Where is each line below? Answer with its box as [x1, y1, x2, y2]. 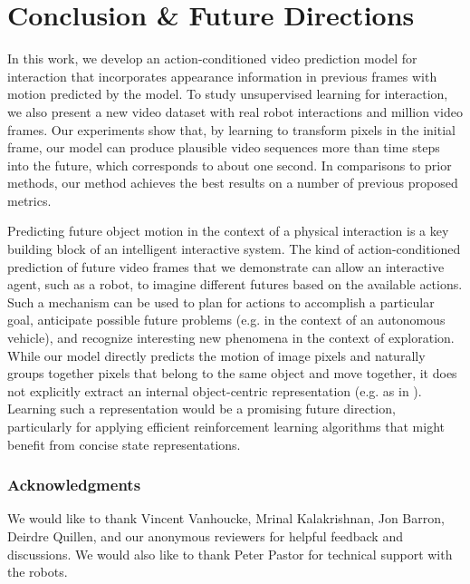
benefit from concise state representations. [7, 434, 241, 453]
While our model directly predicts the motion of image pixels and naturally [7, 346, 426, 365]
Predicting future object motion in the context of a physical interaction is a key [7, 221, 449, 240]
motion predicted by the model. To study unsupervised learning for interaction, [7, 84, 448, 103]
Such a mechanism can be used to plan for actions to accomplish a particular [7, 292, 435, 311]
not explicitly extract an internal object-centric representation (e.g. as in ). [7, 381, 422, 400]
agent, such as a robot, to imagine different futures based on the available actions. [7, 275, 463, 294]
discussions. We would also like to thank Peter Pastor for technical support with [7, 544, 453, 563]
